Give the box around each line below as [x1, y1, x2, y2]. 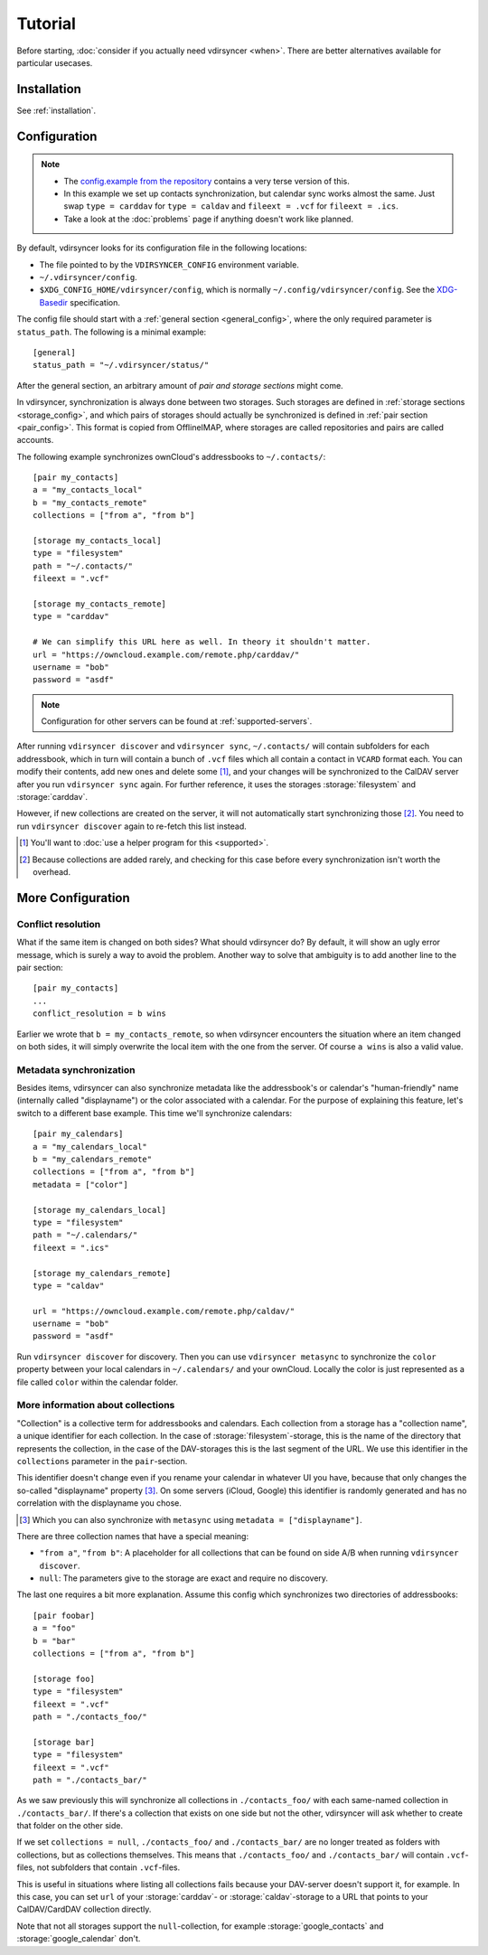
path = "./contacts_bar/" [33, 1774, 148, 1785]
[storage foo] [33, 1673, 95, 1684]
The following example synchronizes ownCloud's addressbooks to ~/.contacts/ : [16, 451, 326, 462]
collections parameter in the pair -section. [16, 1455, 188, 1466]
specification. [69, 296, 121, 307]
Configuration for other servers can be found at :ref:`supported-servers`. [41, 716, 313, 727]
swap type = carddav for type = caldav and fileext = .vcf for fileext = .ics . [63, 201, 399, 211]
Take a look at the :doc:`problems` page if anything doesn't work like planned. [63, 213, 354, 224]
